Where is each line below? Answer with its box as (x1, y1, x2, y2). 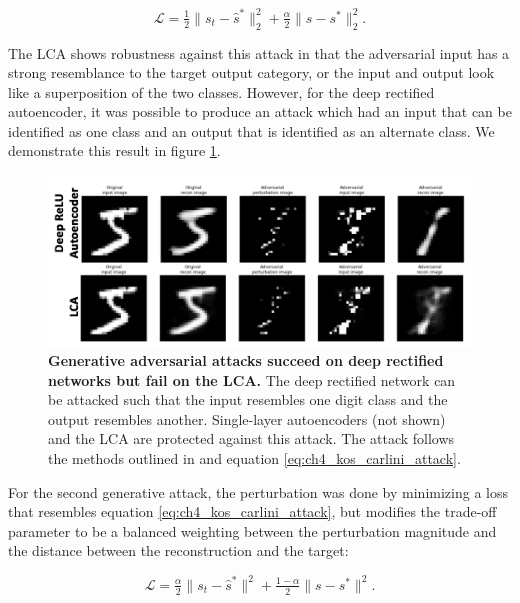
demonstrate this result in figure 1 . (8, 140, 221, 161)
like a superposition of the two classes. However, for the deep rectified (8, 81, 435, 102)
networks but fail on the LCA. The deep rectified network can (48, 369, 456, 390)
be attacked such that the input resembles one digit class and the (48, 389, 448, 410)
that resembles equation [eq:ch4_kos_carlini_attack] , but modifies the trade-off (8, 501, 497, 522)
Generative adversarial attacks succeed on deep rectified (48, 350, 444, 371)
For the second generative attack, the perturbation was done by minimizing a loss (8, 481, 508, 502)
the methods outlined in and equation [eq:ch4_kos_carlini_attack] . (48, 448, 461, 469)
